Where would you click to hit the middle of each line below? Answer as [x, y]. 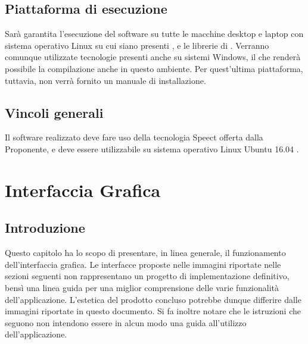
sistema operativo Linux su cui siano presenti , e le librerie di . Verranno [137, 45]
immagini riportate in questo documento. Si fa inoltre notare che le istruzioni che [153, 311]
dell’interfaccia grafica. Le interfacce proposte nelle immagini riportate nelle [143, 264]
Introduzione [45, 228]
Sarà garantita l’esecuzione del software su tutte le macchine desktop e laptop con [154, 34]
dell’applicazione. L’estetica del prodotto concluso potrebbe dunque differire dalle [153, 299]
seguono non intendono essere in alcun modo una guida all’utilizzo [126, 322]
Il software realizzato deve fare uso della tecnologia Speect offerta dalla [134, 137]
